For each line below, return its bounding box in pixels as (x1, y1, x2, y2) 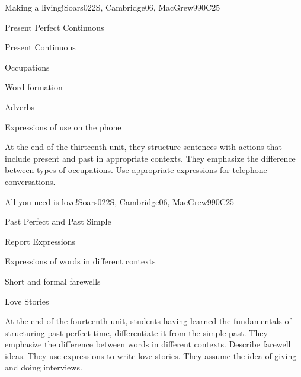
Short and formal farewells (5, 274, 101, 287)
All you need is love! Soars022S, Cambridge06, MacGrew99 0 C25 (5, 195, 234, 207)
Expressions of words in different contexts (5, 255, 156, 267)
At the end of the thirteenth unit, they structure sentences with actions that (5, 140, 282, 153)
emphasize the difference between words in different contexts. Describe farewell (5, 338, 291, 350)
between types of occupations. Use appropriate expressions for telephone (5, 164, 267, 176)
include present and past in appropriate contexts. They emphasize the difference (5, 152, 296, 164)
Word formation (5, 81, 63, 93)
